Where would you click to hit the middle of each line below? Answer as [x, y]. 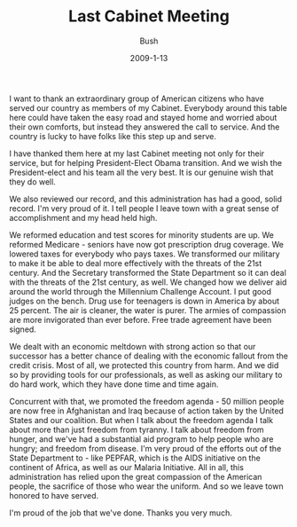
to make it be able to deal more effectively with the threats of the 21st [136, 263]
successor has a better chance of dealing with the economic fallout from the [148, 356]
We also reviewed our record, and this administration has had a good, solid [145, 199]
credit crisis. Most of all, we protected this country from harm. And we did [144, 365]
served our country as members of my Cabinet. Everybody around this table [148, 107]
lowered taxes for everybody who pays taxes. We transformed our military [145, 254]
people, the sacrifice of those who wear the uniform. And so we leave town [146, 486]
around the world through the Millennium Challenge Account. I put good [141, 291]
